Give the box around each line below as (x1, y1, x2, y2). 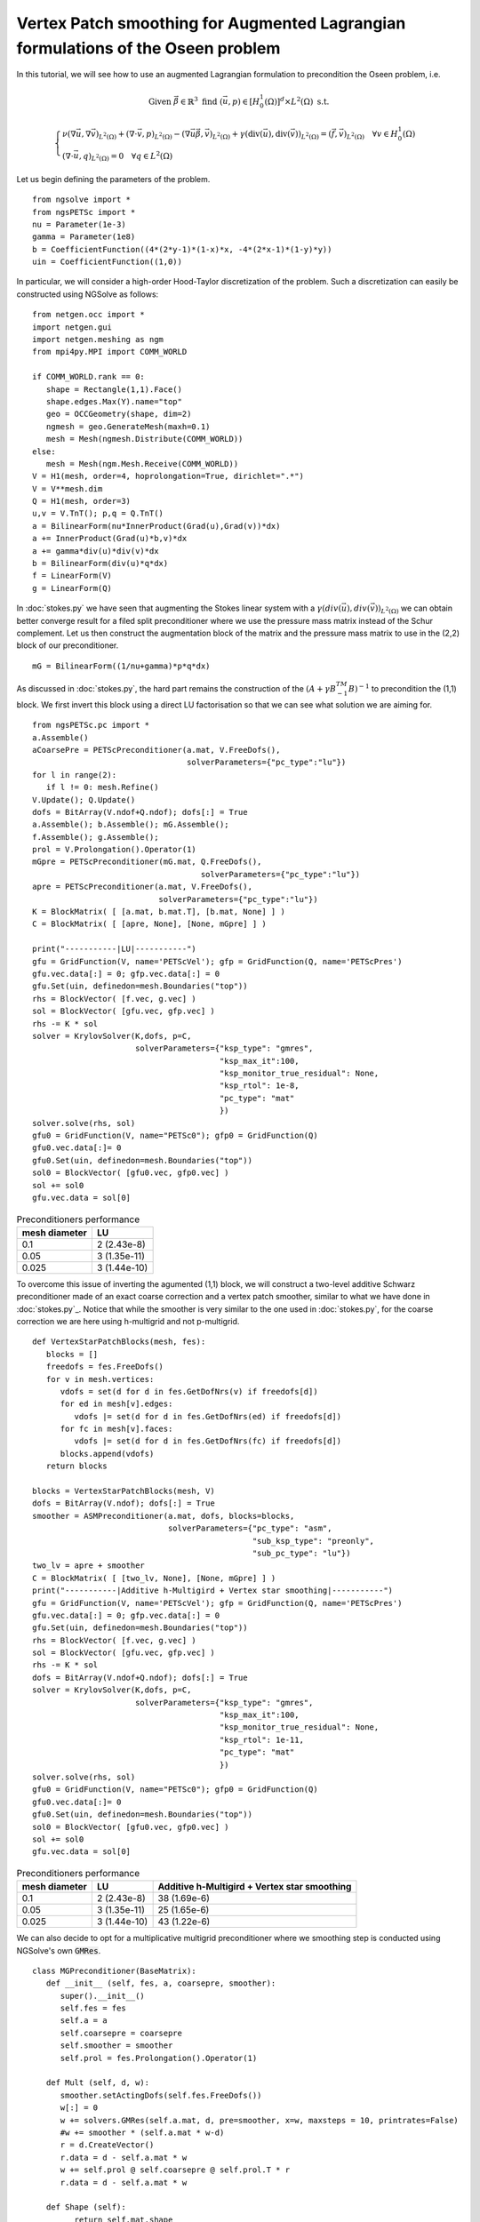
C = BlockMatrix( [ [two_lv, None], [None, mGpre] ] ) (32, 1573, 276, 1583)
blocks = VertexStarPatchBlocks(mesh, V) (32, 1486, 215, 1497)
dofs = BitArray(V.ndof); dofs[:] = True (32, 1499, 215, 1508)
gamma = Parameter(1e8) (32, 232, 136, 242)
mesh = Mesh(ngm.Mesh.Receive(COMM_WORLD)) (45, 459, 239, 468)
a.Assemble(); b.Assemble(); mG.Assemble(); (32, 819, 230, 830)
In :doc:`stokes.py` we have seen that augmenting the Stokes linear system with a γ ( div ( (16, 603, 342, 613)
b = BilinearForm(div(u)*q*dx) (32, 558, 169, 569)
